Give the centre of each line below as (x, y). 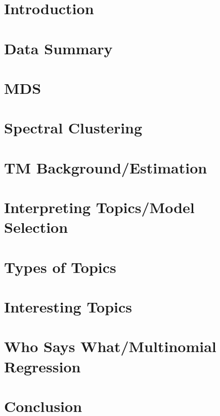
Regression (42, 366)
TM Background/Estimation (106, 167)
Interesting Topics (68, 306)
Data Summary (58, 48)
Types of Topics (60, 267)
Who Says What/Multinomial (110, 346)
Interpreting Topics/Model (99, 207)
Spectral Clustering (73, 128)
